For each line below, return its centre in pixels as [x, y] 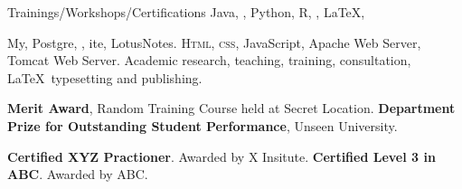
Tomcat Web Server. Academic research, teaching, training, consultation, [209, 60]
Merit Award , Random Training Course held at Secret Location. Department [231, 108]
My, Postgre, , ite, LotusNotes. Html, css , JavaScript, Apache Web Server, [214, 42]
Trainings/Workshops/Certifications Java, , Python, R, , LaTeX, [186, 12]
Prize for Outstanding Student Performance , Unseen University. [203, 125]
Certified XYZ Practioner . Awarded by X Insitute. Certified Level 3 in [222, 156]
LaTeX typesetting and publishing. [105, 77]
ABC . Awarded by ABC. [78, 174]
